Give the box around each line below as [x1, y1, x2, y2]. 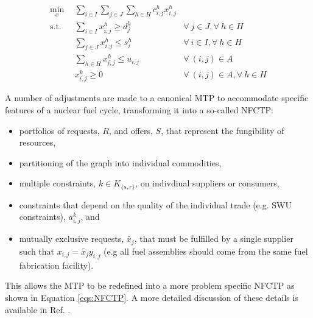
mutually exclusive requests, [19, 232, 124, 245]
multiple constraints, [19, 177, 96, 189]
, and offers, [108, 124, 153, 136]
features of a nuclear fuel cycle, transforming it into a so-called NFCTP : [5, 103, 273, 116]
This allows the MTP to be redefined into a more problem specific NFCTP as [5, 279, 295, 292]
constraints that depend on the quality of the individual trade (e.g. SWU [19, 198, 292, 211]
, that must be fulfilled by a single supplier [134, 232, 294, 245]
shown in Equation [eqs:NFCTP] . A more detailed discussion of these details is [5, 291, 298, 303]
